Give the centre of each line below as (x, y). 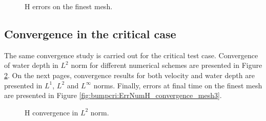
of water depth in (31, 65)
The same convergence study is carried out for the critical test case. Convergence (131, 55)
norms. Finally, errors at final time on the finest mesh (178, 85)
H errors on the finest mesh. (69, 6)
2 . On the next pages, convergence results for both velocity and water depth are (129, 75)
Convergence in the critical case (90, 33)
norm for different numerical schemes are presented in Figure (167, 65)
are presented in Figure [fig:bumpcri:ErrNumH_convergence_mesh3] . (113, 95)
